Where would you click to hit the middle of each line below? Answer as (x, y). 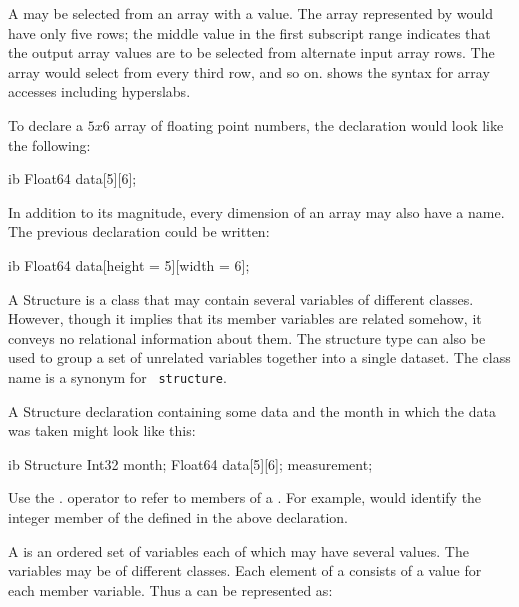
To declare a (46, 124)
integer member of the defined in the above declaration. (178, 516)
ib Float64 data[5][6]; (72, 178)
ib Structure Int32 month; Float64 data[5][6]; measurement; (190, 463)
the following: (49, 144)
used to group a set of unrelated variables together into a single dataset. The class (259, 357)
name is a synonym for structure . (117, 376)
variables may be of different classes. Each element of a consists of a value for (245, 570)
